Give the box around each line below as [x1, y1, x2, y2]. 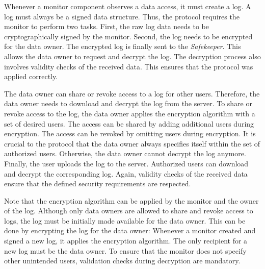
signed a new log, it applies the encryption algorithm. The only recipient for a [4, 235, 248, 246]
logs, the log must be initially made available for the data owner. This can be [4, 215, 246, 226]
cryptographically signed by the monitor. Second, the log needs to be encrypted [4, 31, 253, 41]
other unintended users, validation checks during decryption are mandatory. [4, 255, 241, 266]
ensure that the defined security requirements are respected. [4, 178, 191, 189]
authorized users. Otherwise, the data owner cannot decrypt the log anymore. [4, 148, 246, 159]
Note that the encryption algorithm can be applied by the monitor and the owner [4, 195, 259, 206]
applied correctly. [4, 71, 58, 82]
